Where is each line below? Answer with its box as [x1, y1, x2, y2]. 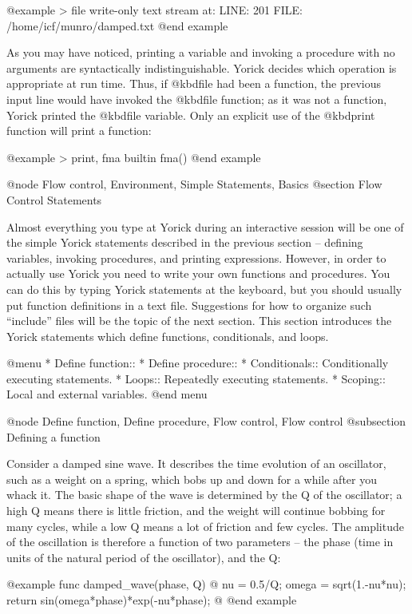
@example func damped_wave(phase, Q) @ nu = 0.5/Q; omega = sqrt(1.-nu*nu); [6, 576, 406, 592]
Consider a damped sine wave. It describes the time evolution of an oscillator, [6, 455, 386, 472]
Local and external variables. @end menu [6, 386, 208, 402]
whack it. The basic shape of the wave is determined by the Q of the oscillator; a [6, 486, 402, 503]
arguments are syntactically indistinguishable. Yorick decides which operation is [6, 59, 397, 76]
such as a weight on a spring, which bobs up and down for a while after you [6, 470, 377, 487]
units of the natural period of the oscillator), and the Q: [6, 549, 281, 565]
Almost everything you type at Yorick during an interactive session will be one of [6, 218, 404, 235]
